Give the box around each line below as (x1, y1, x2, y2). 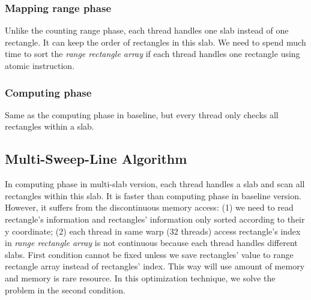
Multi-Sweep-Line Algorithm (5, 149, 187, 168)
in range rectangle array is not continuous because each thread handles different (5, 236, 298, 249)
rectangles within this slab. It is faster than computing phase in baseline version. (5, 189, 301, 202)
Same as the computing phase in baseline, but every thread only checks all (5, 108, 279, 121)
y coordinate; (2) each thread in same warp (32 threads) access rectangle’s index (5, 224, 301, 237)
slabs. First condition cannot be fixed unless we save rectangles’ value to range (5, 248, 294, 260)
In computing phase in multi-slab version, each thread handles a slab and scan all (5, 178, 305, 190)
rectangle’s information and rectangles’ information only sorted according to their (5, 212, 305, 225)
